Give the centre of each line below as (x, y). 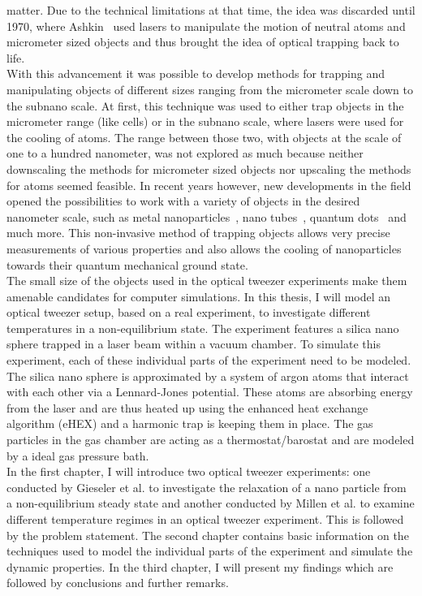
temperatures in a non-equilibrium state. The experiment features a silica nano (203, 328)
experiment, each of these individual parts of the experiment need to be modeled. (209, 360)
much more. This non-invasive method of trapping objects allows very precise (198, 233)
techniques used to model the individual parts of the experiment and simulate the (210, 551)
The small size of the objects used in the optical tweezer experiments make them (207, 281)
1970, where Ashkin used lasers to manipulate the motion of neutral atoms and (206, 26)
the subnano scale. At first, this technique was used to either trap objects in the (205, 105)
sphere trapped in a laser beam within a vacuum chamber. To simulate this (194, 344)
